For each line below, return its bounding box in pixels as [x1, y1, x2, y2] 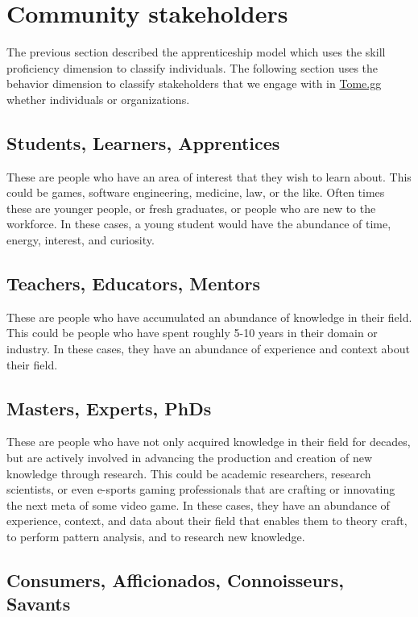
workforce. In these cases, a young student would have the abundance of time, [6, 215, 391, 232]
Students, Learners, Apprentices [6, 130, 280, 155]
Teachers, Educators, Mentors [6, 271, 260, 296]
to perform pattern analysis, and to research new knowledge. [6, 528, 305, 545]
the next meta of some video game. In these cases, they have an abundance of [6, 496, 390, 513]
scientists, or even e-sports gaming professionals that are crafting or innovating [6, 481, 395, 498]
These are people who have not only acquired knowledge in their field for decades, [6, 433, 411, 450]
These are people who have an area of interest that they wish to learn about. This [6, 168, 412, 185]
